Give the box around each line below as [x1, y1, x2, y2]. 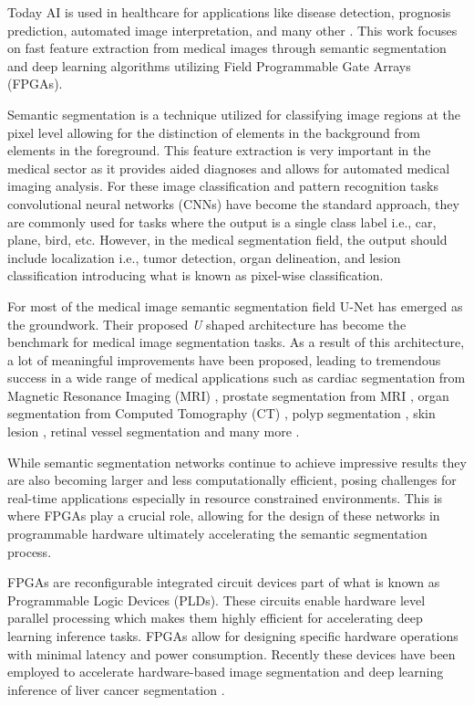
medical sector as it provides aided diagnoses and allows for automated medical [7, 158, 450, 177]
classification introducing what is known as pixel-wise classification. [7, 266, 384, 285]
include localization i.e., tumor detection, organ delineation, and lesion [7, 247, 401, 267]
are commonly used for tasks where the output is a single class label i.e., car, [7, 212, 437, 231]
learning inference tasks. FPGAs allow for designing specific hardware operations [7, 626, 459, 645]
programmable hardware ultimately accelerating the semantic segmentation [7, 524, 428, 543]
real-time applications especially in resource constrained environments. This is [7, 488, 443, 507]
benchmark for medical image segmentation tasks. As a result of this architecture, [7, 332, 465, 352]
